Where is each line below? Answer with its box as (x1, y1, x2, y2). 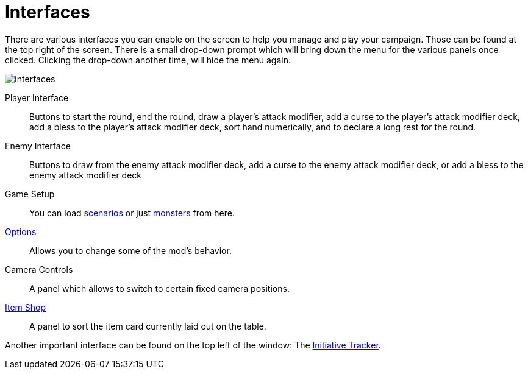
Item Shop (5, 302, 46, 312)
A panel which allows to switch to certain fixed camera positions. (29, 283, 290, 294)
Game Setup (5, 188, 55, 199)
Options (5, 226, 37, 237)
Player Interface (5, 92, 69, 103)
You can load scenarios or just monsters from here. (29, 207, 235, 218)
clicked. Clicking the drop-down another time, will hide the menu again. (5, 54, 291, 65)
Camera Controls (5, 264, 73, 275)
